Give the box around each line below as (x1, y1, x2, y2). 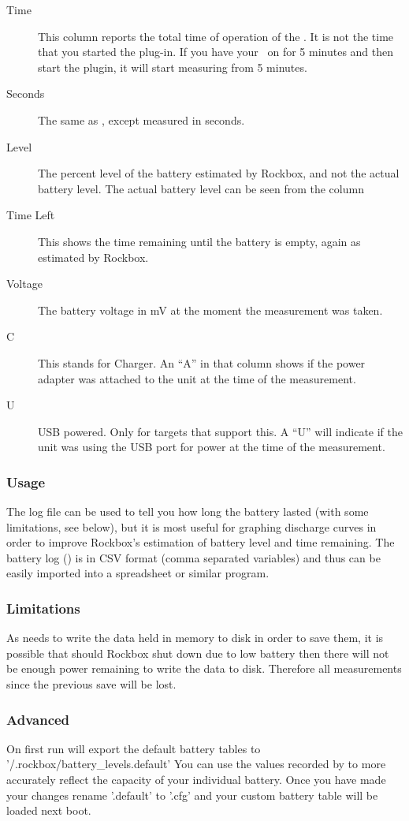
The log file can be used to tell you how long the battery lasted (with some (6, 503, 369, 520)
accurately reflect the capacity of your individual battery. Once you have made (6, 771, 386, 788)
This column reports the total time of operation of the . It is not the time (38, 28, 394, 44)
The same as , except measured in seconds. (38, 111, 245, 128)
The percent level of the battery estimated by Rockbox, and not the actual (38, 165, 400, 181)
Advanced (6, 709, 70, 729)
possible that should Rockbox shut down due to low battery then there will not (6, 644, 389, 661)
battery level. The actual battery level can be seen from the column (38, 180, 364, 196)
